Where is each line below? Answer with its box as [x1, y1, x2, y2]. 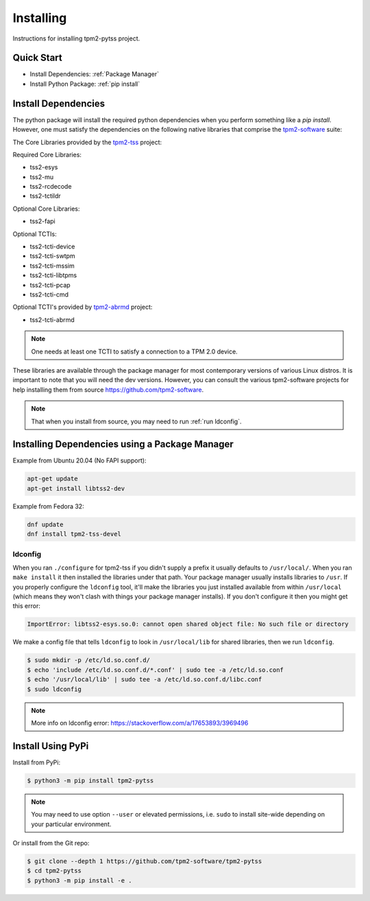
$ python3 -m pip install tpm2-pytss [27, 776, 154, 784]
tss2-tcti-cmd [29, 290, 69, 299]
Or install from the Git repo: [12, 839, 90, 847]
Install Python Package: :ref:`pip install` [29, 80, 140, 88]
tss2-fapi [29, 217, 56, 226]
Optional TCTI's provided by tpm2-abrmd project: [12, 303, 153, 312]
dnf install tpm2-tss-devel [27, 530, 121, 538]
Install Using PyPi [12, 740, 89, 751]
